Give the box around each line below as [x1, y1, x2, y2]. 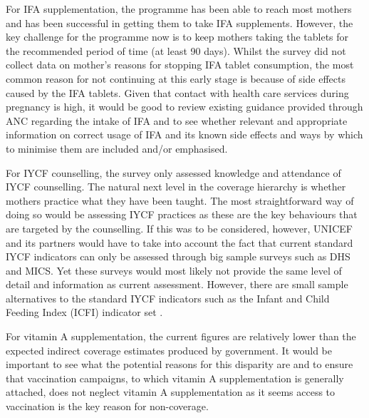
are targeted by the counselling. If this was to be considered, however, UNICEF [6, 220, 353, 235]
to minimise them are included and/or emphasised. [6, 141, 228, 156]
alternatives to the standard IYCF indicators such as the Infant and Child [6, 290, 330, 305]
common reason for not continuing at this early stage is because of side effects [6, 71, 345, 86]
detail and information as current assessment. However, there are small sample [6, 277, 348, 292]
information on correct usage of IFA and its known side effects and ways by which [6, 127, 363, 142]
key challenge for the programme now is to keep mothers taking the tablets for [6, 29, 349, 44]
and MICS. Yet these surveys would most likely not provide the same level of [6, 262, 342, 277]
